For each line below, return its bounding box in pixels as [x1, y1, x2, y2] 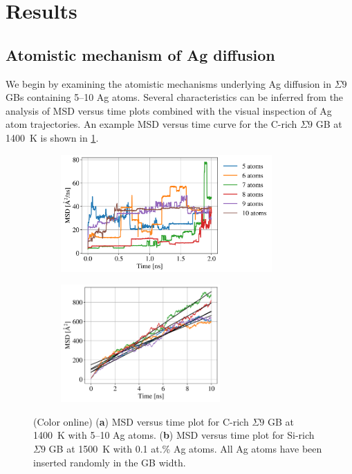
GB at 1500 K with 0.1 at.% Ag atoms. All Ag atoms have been [48, 442, 322, 456]
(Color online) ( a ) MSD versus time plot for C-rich [33, 414, 249, 428]
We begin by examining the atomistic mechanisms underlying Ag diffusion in [6, 76, 331, 91]
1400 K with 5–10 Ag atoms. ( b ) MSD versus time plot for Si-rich [33, 428, 315, 442]
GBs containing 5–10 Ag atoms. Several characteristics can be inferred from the [6, 90, 344, 104]
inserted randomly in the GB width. [33, 455, 186, 469]
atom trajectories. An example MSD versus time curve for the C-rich [6, 117, 297, 131]
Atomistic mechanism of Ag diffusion [6, 44, 275, 65]
